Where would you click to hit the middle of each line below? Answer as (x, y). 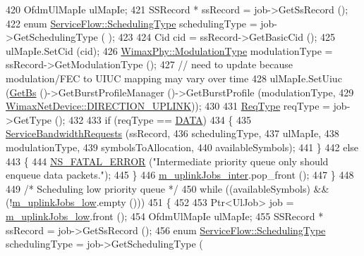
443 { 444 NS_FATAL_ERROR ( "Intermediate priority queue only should (167, 161)
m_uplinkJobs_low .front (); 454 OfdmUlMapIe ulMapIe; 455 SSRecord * (165, 216)
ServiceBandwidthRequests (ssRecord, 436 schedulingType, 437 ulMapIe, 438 (172, 133)
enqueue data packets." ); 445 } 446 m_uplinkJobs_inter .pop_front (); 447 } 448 (180, 175)
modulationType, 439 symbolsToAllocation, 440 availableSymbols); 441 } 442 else (182, 147)
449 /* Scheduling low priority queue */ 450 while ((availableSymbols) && (168, 188)
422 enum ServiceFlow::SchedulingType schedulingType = (132, 23)
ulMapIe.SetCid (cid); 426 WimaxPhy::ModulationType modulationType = (169, 50)
